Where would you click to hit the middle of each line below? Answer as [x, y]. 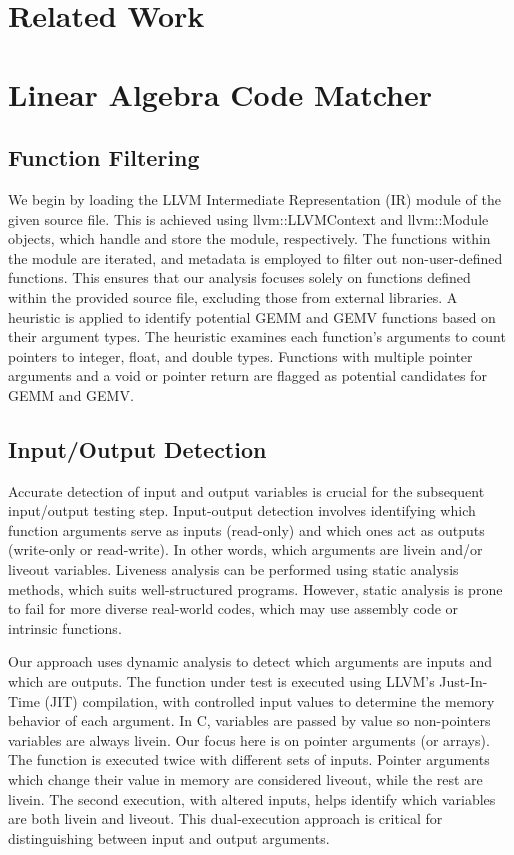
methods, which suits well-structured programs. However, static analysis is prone [255, 588]
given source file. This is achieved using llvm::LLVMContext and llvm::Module [248, 218]
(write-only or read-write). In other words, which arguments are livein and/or [245, 549]
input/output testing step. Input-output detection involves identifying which [242, 510]
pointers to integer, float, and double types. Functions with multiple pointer [240, 355]
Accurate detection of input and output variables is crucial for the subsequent [246, 490]
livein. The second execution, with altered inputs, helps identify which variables [252, 798]
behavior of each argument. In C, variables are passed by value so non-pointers [249, 720]
